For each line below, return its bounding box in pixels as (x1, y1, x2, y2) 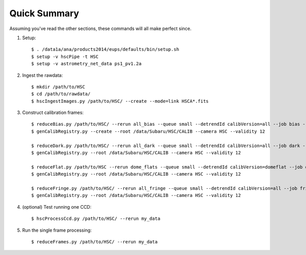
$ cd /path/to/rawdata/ (31, 91, 91, 97)
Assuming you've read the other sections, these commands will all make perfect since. (9, 25, 192, 32)
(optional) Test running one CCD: (22, 204, 92, 210)
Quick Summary (9, 8, 79, 19)
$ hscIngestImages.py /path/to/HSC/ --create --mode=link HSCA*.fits (31, 98, 209, 104)
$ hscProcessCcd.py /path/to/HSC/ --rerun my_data (31, 216, 161, 221)
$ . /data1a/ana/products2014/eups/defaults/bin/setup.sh (31, 46, 180, 52)
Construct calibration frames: (22, 109, 84, 116)
